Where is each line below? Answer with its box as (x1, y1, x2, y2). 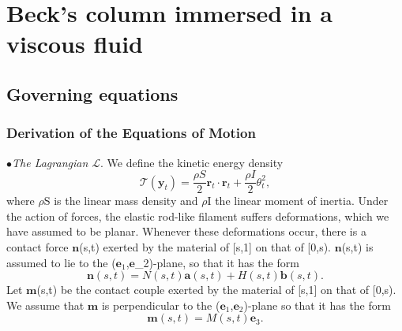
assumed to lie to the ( (6, 254, 116, 270)
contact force (6, 239, 69, 255)
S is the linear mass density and (43, 192, 198, 209)
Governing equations (6, 81, 178, 106)
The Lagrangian (12, 154, 88, 170)
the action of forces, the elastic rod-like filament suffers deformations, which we (6, 207, 389, 224)
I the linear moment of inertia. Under (207, 192, 389, 209)
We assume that (6, 296, 85, 313)
